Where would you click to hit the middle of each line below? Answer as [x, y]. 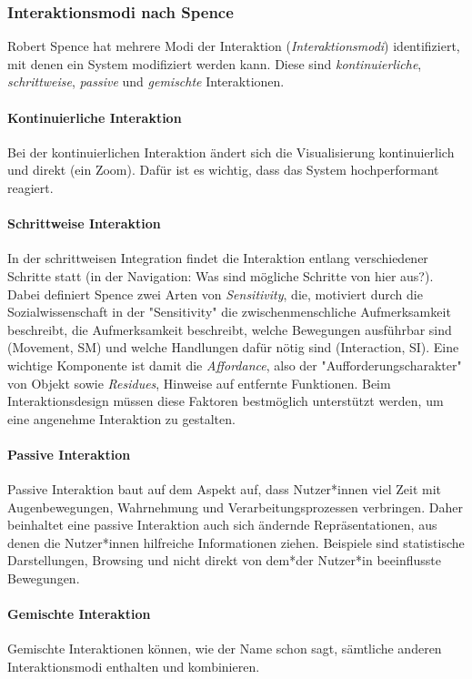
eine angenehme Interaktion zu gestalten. [121, 418]
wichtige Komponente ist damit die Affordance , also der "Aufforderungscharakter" [235, 365]
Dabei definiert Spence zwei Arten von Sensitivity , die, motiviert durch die [215, 294]
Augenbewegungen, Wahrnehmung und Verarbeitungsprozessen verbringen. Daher [235, 507]
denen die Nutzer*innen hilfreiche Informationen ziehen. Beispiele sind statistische [236, 542]
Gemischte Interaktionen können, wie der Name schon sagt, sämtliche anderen [225, 649]
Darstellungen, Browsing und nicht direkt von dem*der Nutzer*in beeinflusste [224, 560]
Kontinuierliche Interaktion [95, 117]
